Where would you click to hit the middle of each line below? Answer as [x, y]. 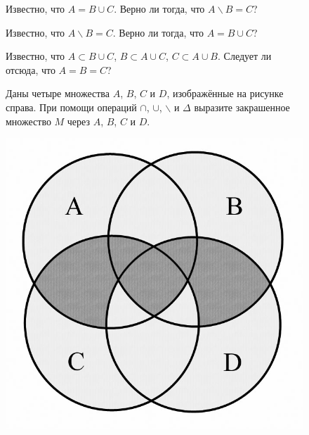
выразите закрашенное [242, 107]
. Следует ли [245, 56]
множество [28, 121]
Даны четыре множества [58, 93]
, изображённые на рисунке [225, 93]
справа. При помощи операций [71, 107]
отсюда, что [31, 69]
